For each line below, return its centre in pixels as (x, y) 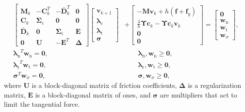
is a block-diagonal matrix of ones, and (93, 94)
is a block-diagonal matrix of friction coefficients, (104, 85)
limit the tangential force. (42, 104)
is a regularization (215, 85)
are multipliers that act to (198, 94)
